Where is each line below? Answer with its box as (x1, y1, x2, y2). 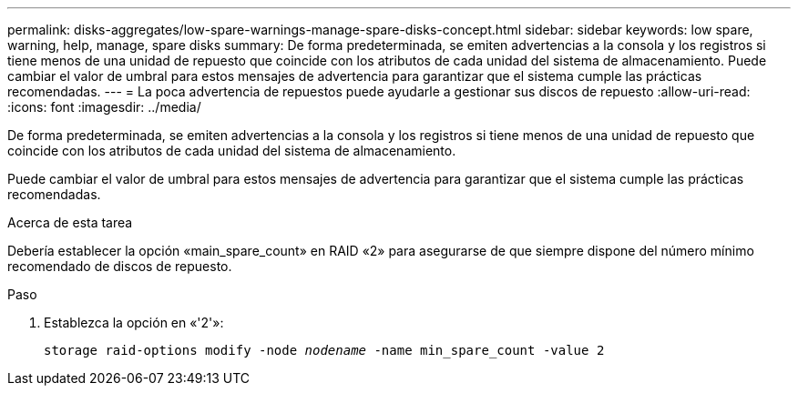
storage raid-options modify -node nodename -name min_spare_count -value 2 (44, 343, 605, 358)
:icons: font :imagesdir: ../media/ (7, 99, 201, 115)
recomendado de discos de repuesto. (7, 258, 232, 274)
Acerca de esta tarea (7, 215, 133, 230)
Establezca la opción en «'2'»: (44, 315, 224, 330)
